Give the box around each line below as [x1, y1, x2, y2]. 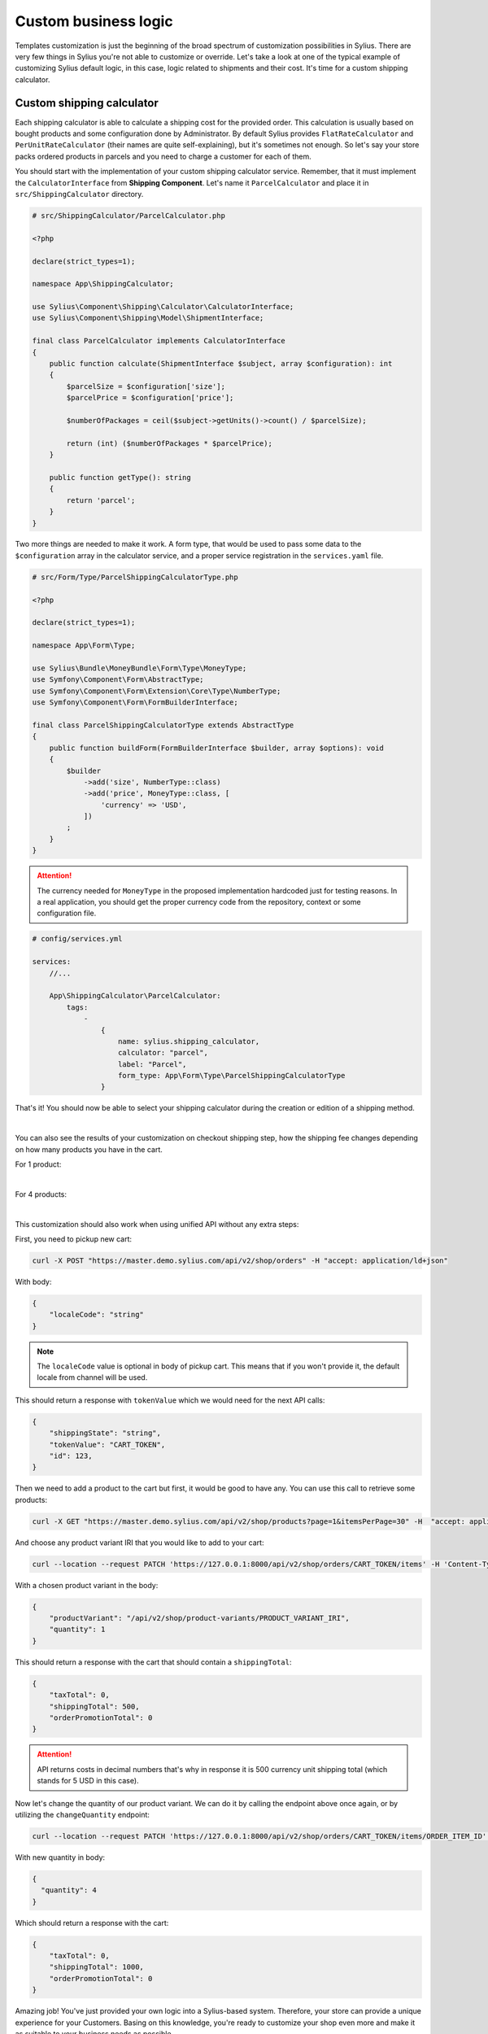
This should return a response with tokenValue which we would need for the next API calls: [15, 1395, 325, 1405]
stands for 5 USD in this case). [37, 1776, 139, 1786]
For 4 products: [15, 1189, 68, 1199]
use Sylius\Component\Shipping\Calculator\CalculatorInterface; [32, 302, 294, 312]
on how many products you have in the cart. [15, 1144, 163, 1154]
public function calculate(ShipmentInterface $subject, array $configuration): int [49, 359, 393, 369]
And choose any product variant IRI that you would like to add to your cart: [15, 1538, 264, 1547]
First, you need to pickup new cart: [15, 1233, 133, 1244]
